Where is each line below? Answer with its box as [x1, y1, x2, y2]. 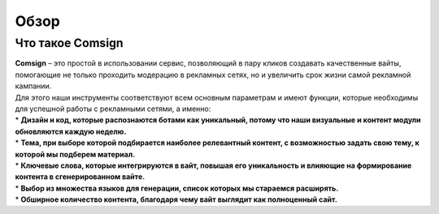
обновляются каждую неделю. [15, 126, 127, 136]
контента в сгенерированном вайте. [15, 172, 146, 182]
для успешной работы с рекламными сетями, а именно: [15, 104, 211, 113]
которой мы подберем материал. [15, 149, 136, 159]
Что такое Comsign [15, 36, 124, 50]
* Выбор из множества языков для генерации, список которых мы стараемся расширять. [15, 183, 339, 193]
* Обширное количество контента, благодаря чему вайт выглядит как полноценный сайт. [15, 195, 337, 204]
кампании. [15, 81, 52, 91]
